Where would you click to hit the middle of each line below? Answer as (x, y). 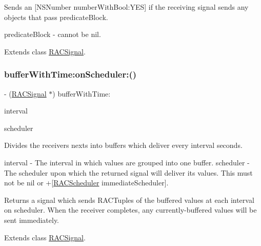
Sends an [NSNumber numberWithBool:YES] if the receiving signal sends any (126, 7)
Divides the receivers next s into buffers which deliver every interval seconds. (123, 145)
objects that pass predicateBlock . (56, 17)
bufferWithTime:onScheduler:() (71, 74)
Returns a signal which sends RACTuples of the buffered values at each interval (129, 200)
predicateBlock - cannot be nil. (53, 34)
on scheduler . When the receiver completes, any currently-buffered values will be (130, 210)
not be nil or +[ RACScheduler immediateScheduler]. (86, 183)
